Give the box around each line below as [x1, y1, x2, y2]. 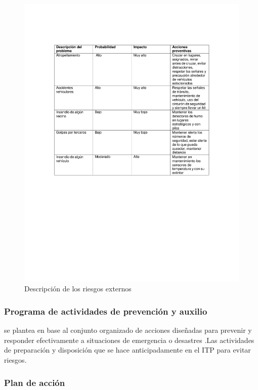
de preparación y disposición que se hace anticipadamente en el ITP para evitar [4, 344, 251, 355]
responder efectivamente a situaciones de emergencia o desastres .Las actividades [4, 334, 254, 345]
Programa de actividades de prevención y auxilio [4, 305, 207, 317]
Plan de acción [4, 376, 65, 388]
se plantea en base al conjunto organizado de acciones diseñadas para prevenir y [4, 325, 252, 335]
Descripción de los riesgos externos [24, 283, 132, 294]
